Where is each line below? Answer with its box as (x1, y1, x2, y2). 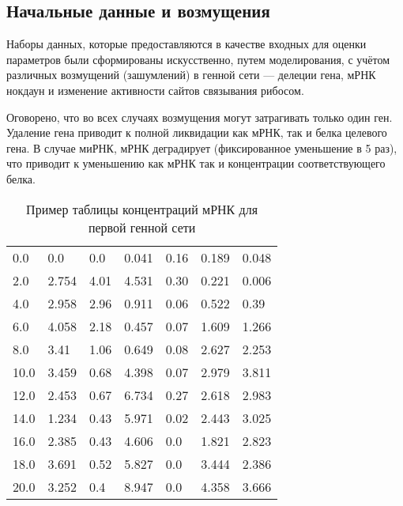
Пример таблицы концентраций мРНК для (26, 199, 258, 218)
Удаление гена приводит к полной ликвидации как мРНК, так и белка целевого (6, 124, 387, 141)
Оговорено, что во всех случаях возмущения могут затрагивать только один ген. (6, 108, 393, 125)
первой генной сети (88, 217, 196, 236)
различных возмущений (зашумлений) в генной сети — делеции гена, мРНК (6, 66, 376, 83)
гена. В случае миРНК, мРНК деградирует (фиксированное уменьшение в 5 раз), (6, 139, 397, 156)
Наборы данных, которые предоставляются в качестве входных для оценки (6, 36, 367, 52)
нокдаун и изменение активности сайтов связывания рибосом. (6, 81, 304, 98)
